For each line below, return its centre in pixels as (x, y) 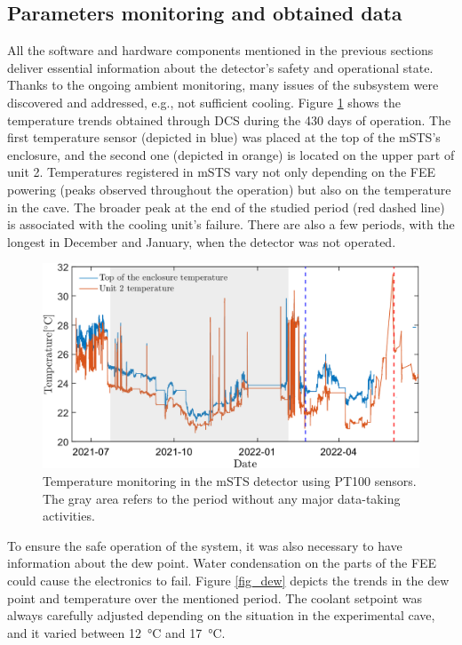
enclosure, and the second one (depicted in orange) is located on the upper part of (231, 154)
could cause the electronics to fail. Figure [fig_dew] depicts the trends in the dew (228, 580)
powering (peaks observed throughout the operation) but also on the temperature (229, 189)
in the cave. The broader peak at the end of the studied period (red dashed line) (226, 207)
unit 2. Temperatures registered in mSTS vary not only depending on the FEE (222, 172)
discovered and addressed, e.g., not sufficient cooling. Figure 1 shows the (204, 102)
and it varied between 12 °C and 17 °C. (116, 632)
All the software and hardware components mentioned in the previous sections (220, 50)
